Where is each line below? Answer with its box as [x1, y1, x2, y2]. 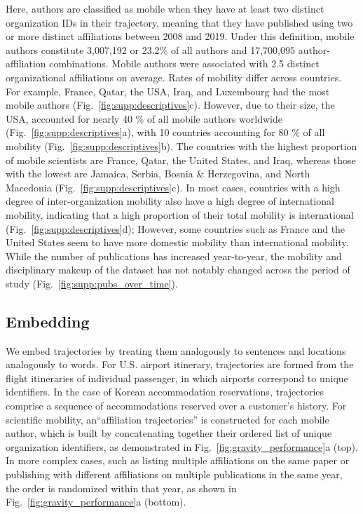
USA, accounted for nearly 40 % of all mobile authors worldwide [6, 111, 282, 126]
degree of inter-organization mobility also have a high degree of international [6, 194, 334, 208]
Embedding [6, 310, 90, 332]
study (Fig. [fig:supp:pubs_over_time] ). [6, 276, 178, 290]
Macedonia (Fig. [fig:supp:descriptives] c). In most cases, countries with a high [6, 180, 341, 194]
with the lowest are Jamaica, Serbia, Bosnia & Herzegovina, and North [6, 166, 310, 181]
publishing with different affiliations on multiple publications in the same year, [6, 467, 343, 482]
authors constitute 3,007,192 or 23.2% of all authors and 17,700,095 [6, 42, 295, 57]
